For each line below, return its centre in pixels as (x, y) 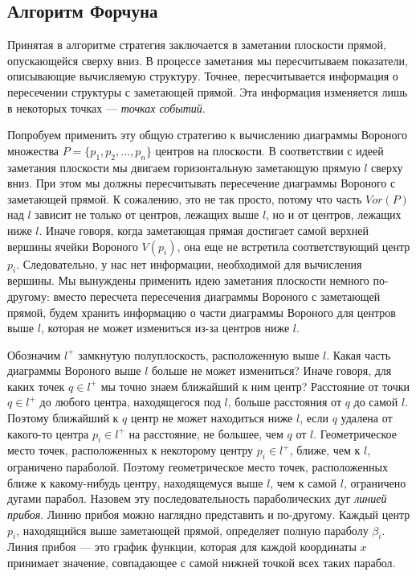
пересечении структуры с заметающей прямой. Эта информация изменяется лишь (208, 91)
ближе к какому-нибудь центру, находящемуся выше (135, 482)
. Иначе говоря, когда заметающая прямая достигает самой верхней (204, 230)
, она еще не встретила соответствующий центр (294, 246)
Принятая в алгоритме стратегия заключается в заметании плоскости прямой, (197, 45)
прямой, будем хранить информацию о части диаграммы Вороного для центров (202, 312)
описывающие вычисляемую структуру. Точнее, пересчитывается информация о (203, 76)
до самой (376, 402)
